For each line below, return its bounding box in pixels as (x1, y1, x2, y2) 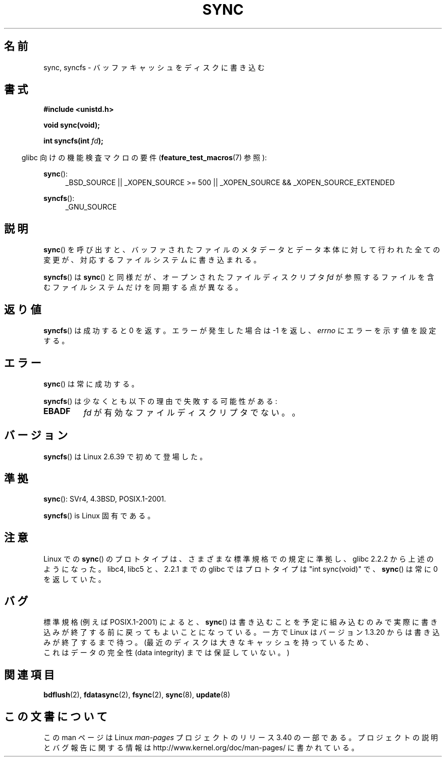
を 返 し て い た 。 (43, 574, 106, 583)
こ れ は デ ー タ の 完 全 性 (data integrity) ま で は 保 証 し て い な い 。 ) (43, 648, 290, 657)
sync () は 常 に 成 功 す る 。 (43, 379, 139, 388)
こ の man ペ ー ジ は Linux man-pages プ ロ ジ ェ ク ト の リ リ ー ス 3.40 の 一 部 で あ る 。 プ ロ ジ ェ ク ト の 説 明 (43, 733, 438, 742)
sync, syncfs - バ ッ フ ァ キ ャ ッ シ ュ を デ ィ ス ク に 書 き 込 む (43, 63, 265, 72)
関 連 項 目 (4, 668, 54, 681)
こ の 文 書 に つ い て (4, 710, 107, 723)
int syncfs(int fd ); (43, 136, 104, 145)
